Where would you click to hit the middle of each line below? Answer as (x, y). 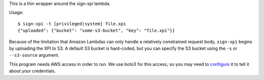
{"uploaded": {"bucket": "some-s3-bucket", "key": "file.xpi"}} (97, 31)
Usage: (16, 13)
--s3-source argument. (34, 55)
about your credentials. (32, 71)
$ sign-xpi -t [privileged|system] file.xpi (72, 24)
